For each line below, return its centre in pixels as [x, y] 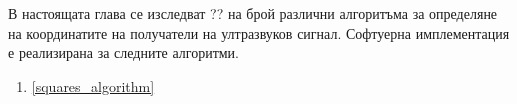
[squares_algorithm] [93, 85]
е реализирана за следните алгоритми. [123, 52]
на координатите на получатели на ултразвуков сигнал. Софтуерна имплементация [259, 32]
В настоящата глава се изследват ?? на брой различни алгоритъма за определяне [253, 13]
